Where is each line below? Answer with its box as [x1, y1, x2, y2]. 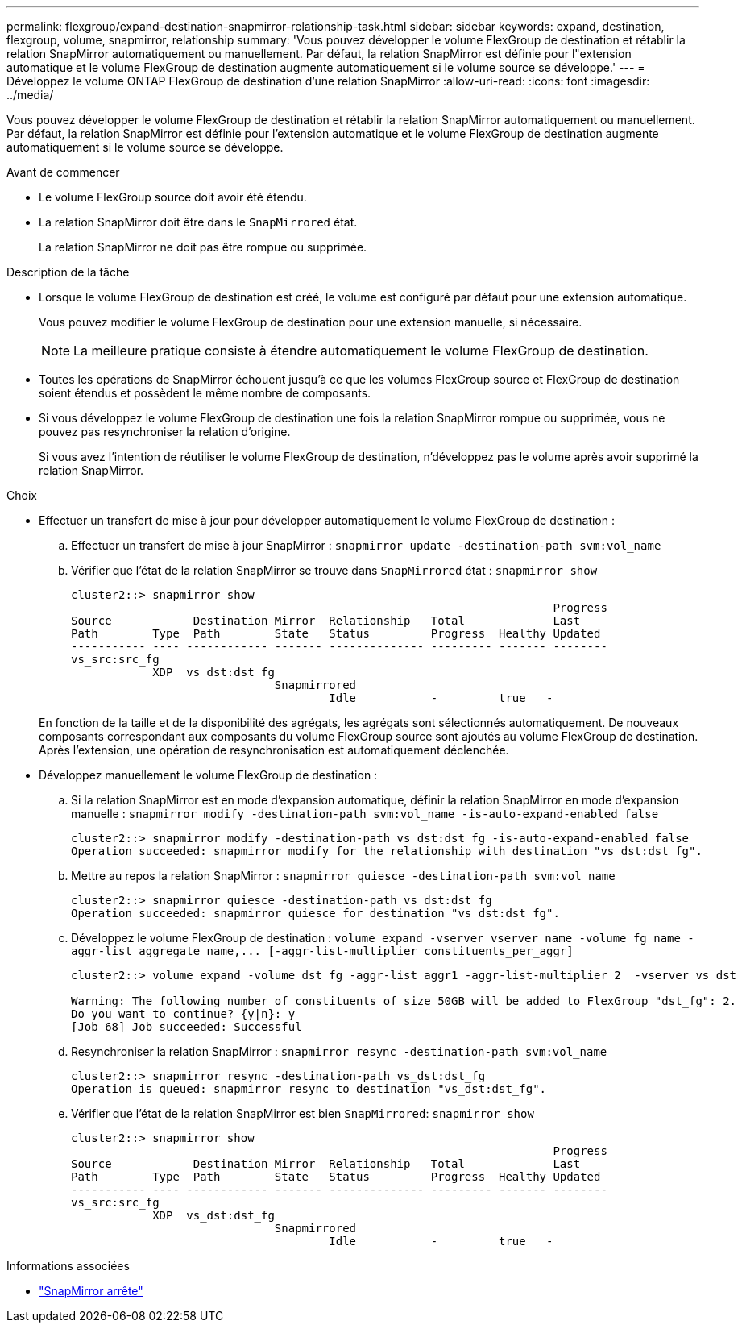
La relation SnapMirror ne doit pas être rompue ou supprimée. [39, 240, 367, 254]
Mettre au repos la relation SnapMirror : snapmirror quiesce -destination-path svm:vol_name [71, 869, 616, 883]
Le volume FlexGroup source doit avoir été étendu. [39, 190, 307, 204]
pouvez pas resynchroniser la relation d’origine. [39, 425, 291, 438]
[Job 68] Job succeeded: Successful [71, 1020, 302, 1033]
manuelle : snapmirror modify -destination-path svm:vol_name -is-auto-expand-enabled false [71, 807, 659, 820]
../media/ [6, 88, 54, 102]
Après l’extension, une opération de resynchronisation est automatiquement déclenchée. [39, 743, 509, 757]
